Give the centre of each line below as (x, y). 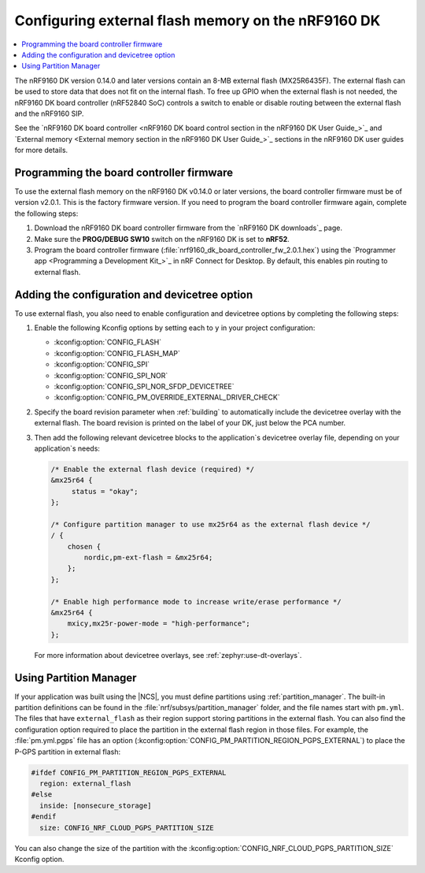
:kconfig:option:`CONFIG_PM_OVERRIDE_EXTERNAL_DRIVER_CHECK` (167, 397)
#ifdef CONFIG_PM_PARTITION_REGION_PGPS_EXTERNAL (129, 773)
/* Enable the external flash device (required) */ (153, 469)
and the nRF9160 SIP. (49, 113)
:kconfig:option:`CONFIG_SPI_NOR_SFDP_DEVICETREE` (144, 386)
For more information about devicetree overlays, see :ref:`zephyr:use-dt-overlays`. (168, 655)
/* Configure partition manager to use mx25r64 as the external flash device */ (211, 524)
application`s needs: (67, 448)
